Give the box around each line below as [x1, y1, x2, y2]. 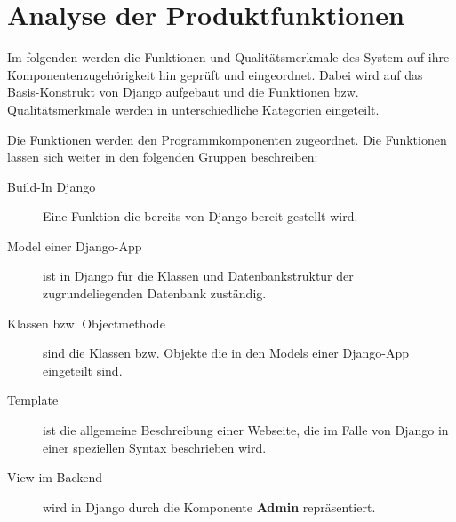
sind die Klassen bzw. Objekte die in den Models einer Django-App [43, 344, 410, 362]
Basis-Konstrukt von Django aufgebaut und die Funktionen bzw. [7, 83, 359, 101]
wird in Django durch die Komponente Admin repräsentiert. [43, 497, 376, 516]
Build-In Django [7, 177, 96, 195]
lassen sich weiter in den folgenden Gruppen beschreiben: [7, 147, 318, 166]
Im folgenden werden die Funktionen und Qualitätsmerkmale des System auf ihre [7, 48, 450, 67]
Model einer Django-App [7, 236, 142, 255]
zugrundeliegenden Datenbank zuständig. [43, 284, 267, 303]
